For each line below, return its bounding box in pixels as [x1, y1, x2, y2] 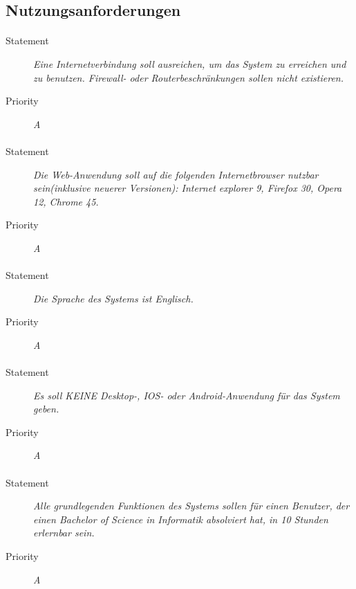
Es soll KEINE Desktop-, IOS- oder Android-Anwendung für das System [33, 388, 340, 402]
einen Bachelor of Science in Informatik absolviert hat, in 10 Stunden [33, 511, 328, 526]
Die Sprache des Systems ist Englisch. [33, 291, 194, 305]
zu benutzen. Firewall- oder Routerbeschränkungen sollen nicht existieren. [33, 70, 344, 84]
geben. [33, 401, 59, 416]
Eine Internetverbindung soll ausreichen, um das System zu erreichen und [33, 56, 346, 71]
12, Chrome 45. [33, 194, 99, 208]
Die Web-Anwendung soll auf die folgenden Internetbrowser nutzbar [33, 167, 319, 181]
